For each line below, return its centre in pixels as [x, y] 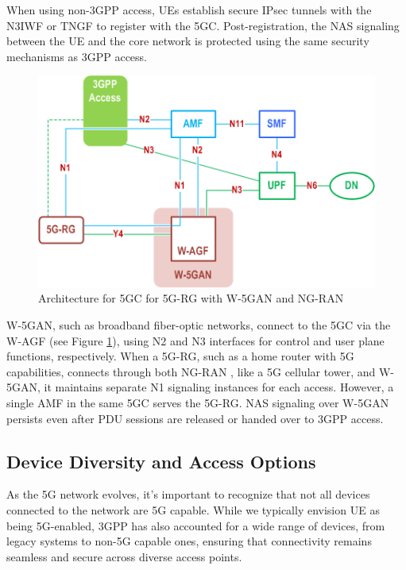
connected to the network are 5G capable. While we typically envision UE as [193, 509]
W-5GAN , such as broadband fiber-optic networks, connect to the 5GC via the [199, 324]
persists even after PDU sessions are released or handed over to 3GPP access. [195, 418]
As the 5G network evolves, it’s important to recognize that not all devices [188, 494]
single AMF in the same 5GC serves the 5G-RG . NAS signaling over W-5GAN [198, 402]
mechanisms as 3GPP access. [77, 56]
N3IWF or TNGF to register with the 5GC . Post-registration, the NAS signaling [203, 25]
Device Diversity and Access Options [161, 461]
